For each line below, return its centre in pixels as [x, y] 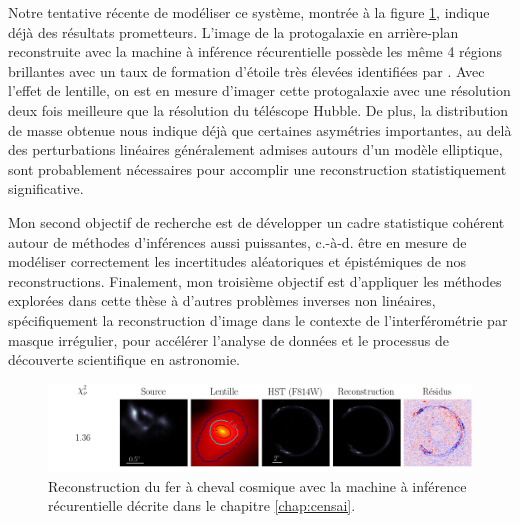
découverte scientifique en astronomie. [124, 359]
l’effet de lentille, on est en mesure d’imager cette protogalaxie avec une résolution [259, 90]
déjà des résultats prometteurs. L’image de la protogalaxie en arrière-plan [233, 31]
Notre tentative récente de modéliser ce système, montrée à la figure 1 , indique [249, 12]
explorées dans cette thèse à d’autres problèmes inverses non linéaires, [222, 300]
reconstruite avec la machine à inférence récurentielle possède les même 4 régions [255, 51]
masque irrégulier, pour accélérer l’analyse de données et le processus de [228, 339]
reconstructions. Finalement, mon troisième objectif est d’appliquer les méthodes [255, 280]
